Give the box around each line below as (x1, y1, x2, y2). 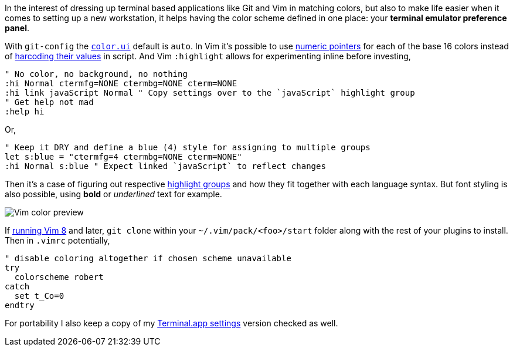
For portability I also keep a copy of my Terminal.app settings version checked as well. (5, 318, 338, 328)
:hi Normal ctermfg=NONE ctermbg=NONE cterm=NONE (5, 79, 237, 88)
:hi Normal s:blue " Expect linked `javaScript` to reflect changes (5, 161, 326, 171)
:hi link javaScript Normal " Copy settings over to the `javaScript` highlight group (5, 88, 415, 97)
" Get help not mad (5, 97, 94, 107)
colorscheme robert (14, 272, 104, 282)
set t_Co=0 (14, 291, 64, 301)
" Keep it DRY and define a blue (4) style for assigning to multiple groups (5, 143, 371, 152)
